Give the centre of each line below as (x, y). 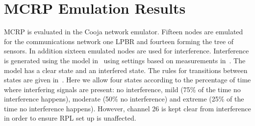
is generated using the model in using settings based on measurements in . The (125, 60)
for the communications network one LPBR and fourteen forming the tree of (119, 41)
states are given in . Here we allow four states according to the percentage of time (127, 80)
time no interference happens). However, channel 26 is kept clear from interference (127, 108)
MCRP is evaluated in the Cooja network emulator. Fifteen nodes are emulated (124, 32)
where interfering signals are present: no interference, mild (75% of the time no (122, 89)
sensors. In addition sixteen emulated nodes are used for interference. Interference (127, 51)
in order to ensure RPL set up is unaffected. (70, 118)
